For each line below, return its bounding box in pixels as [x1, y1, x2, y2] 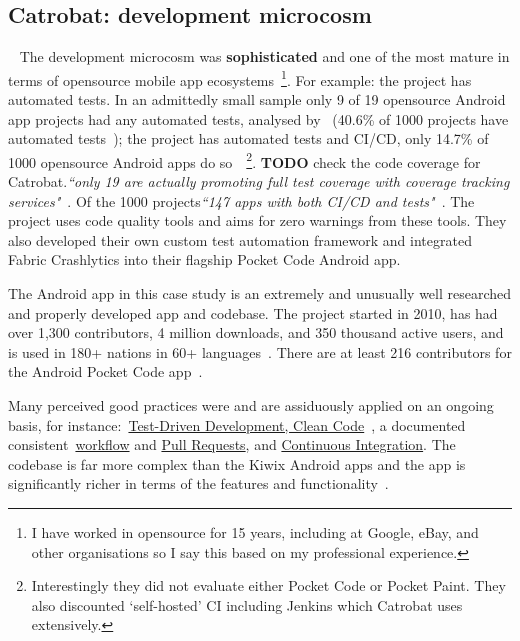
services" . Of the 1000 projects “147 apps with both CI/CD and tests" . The [8, 190, 475, 211]
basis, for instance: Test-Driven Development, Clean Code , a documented [8, 414, 466, 435]
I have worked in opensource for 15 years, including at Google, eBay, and [31, 521, 479, 542]
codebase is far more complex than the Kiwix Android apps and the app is [8, 453, 466, 474]
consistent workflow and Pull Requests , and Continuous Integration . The [8, 434, 456, 455]
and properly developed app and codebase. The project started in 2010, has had [8, 302, 498, 323]
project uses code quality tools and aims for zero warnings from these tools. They [8, 210, 507, 231]
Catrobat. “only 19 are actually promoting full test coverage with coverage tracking [8, 171, 510, 192]
